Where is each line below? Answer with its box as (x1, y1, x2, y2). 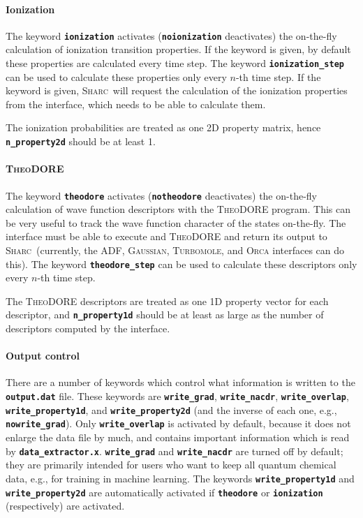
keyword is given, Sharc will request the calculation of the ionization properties (6, 83, 348, 98)
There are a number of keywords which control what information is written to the (6, 375, 355, 390)
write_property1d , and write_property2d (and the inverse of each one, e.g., (6, 402, 337, 417)
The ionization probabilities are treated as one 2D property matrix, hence (6, 120, 321, 135)
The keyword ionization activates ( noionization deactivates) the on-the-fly (6, 28, 337, 43)
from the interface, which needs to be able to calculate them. (6, 96, 266, 111)
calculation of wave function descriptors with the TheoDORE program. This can (6, 202, 351, 216)
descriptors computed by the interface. (6, 321, 170, 336)
